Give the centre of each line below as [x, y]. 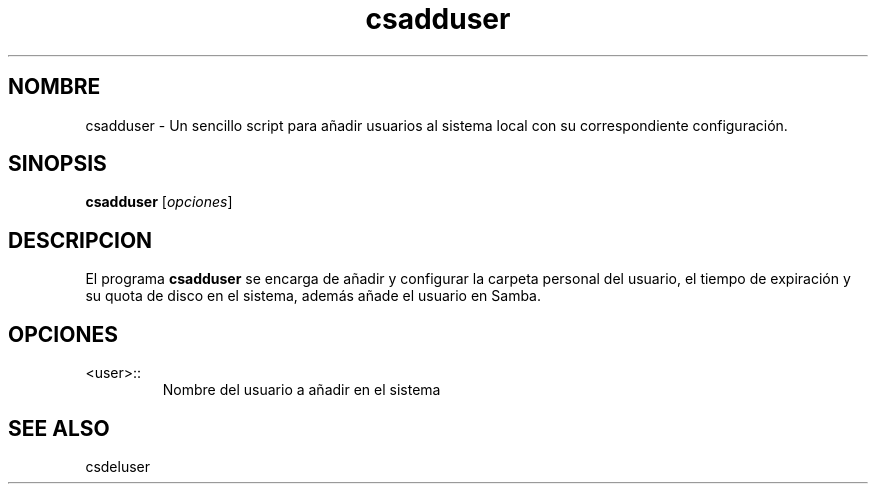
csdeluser [118, 466]
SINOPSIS [57, 164]
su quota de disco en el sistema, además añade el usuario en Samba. [313, 296]
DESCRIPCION [80, 240]
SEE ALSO [59, 428]
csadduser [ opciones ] [159, 202]
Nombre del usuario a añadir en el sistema [301, 390]
